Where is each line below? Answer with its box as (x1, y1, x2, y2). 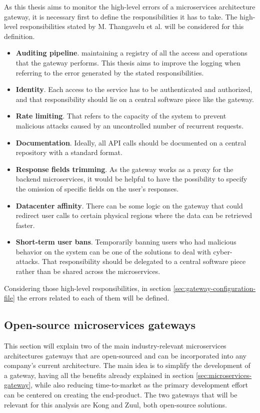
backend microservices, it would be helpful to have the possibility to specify (15, 173, 247, 184)
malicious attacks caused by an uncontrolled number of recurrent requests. (15, 120, 244, 130)
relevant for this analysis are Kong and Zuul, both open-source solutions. (4, 399, 227, 409)
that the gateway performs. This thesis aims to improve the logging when (15, 57, 241, 67)
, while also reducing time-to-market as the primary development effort (30, 379, 248, 390)
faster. (15, 219, 35, 230)
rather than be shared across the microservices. (15, 266, 160, 276)
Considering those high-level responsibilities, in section (4, 282, 171, 293)
